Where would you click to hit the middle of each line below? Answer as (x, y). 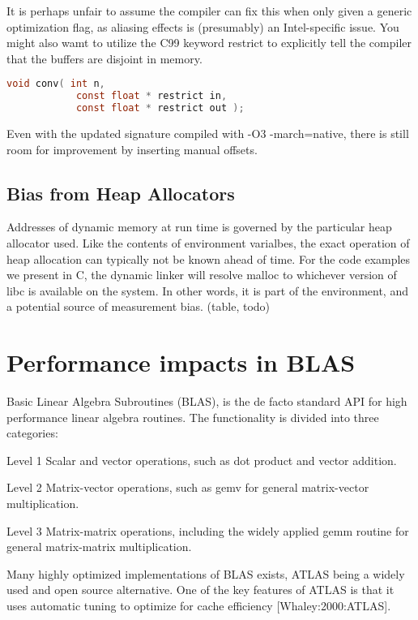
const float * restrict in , (151, 96)
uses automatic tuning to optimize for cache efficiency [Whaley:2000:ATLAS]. (199, 606)
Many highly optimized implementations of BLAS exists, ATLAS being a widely (206, 573)
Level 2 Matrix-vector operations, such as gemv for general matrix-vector (188, 487)
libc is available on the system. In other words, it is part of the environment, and (207, 290)
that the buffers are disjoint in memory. (104, 58)
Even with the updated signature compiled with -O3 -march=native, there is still (208, 133)
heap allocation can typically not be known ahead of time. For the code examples (209, 258)
